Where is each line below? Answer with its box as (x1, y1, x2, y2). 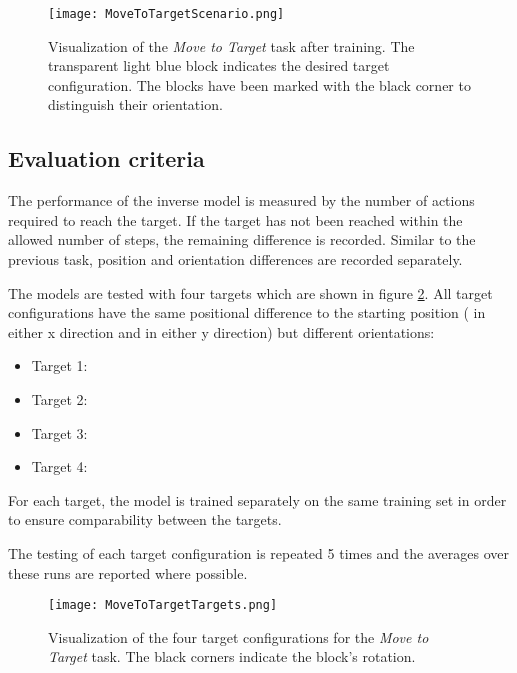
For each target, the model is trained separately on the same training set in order (8, 489, 507, 510)
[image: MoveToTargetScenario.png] (48, 7, 285, 21)
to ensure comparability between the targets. (8, 509, 282, 530)
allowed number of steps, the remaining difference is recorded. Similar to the (8, 229, 476, 250)
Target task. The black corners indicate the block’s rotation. (48, 646, 416, 667)
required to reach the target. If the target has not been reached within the (8, 209, 463, 230)
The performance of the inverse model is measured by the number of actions (8, 190, 475, 211)
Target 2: (31, 388, 88, 409)
